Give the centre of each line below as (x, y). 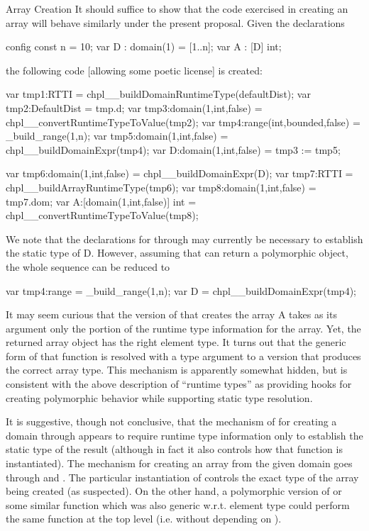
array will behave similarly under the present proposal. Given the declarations (175, 22)
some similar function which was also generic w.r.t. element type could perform (178, 504)
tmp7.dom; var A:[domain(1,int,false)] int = (101, 201)
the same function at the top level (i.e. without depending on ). (144, 519)
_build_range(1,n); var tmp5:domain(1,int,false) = (117, 136)
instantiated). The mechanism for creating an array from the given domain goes (179, 463)
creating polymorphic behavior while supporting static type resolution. (159, 397)
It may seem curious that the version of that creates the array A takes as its (171, 314)
